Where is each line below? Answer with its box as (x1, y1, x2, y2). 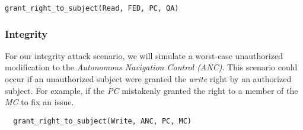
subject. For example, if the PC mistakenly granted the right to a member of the (5, 84, 298, 96)
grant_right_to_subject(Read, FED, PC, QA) (5, 4, 179, 12)
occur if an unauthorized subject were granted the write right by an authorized (5, 73, 292, 85)
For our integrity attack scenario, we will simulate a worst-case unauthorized (5, 49, 283, 61)
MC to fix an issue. (5, 96, 74, 108)
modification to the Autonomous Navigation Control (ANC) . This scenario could (5, 61, 298, 73)
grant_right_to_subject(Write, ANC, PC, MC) (13, 116, 192, 125)
